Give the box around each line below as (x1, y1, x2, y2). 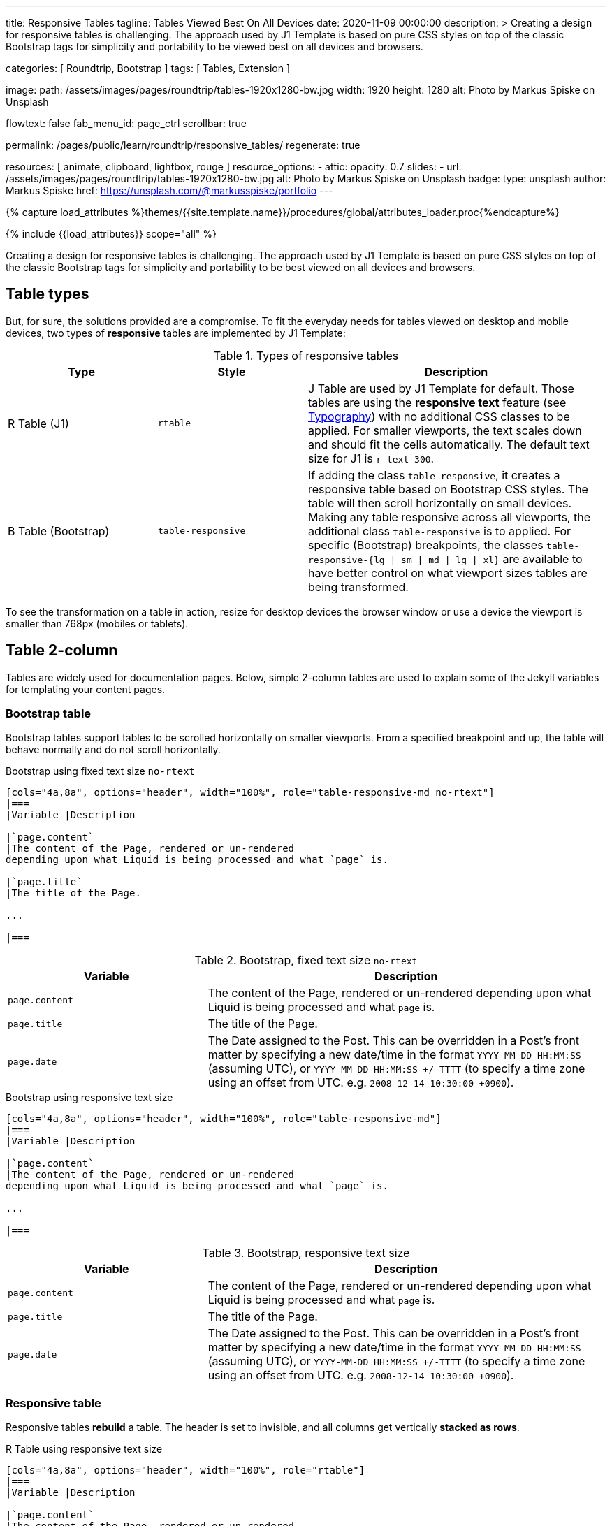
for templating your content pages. (6, 683, 166, 695)
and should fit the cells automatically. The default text (308, 437, 590, 451)
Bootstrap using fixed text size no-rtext (6, 765, 195, 778)
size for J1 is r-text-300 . (308, 451, 435, 465)
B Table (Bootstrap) (8, 523, 110, 538)
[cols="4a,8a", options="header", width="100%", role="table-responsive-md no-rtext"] (6, 787, 495, 799)
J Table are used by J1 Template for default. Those (308, 381, 574, 395)
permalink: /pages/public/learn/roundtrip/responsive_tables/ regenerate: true (6, 139, 360, 151)
